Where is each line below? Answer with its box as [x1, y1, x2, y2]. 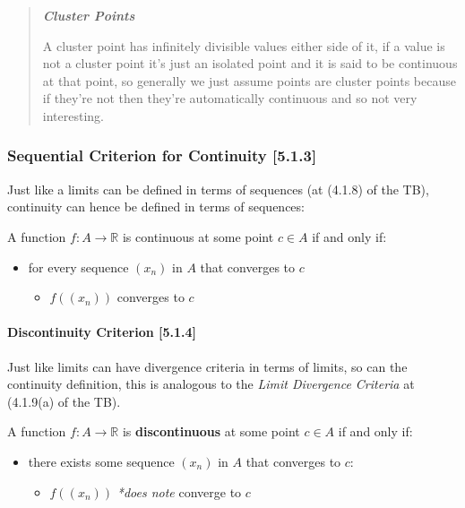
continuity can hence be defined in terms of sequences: [7, 197, 305, 216]
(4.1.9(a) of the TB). [7, 392, 121, 410]
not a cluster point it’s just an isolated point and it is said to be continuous [42, 54, 458, 73]
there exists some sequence [28, 452, 175, 470]
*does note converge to [116, 482, 242, 501]
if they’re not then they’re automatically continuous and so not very [42, 89, 418, 108]
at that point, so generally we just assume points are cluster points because [42, 71, 456, 90]
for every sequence [28, 257, 129, 276]
